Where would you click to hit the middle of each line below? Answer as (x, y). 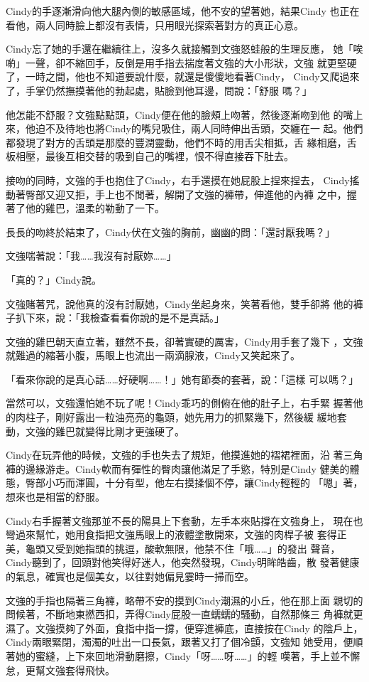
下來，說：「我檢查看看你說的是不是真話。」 (125, 318)
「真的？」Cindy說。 (54, 279)
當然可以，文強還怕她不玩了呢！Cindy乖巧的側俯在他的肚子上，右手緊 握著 (180, 403)
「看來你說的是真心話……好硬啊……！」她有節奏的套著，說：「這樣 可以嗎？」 (182, 379)
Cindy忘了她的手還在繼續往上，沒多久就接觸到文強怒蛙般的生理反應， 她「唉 (184, 49)
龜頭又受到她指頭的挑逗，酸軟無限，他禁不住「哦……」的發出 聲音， (183, 548)
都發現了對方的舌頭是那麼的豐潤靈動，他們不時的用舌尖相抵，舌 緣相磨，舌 (181, 142)
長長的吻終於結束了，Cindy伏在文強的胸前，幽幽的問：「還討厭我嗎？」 (170, 231)
